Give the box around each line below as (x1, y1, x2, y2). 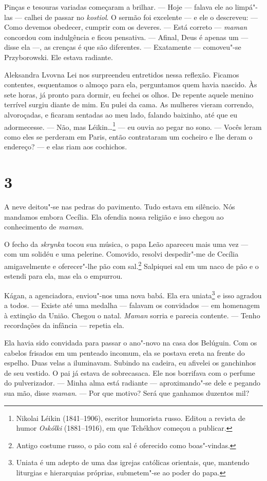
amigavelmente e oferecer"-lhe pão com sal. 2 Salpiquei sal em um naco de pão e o (4, 259, 259, 271)
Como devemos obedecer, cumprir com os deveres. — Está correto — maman (4, 22, 247, 32)
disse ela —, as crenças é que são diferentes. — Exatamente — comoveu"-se (4, 42, 241, 52)
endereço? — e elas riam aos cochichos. (4, 141, 127, 152)
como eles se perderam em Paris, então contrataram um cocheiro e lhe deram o (4, 131, 253, 142)
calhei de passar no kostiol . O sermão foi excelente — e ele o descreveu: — (24, 11, 258, 22)
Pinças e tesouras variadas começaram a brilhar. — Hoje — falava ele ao (4, 2, 233, 12)
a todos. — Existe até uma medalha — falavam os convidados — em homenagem (4, 300, 260, 311)
